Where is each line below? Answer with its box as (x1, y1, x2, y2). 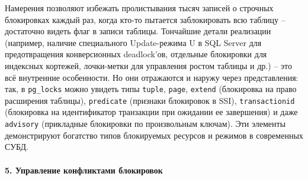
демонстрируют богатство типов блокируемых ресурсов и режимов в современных (5, 129, 303, 141)
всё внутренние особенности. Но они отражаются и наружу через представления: (5, 71, 299, 83)
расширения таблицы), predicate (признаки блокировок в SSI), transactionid (5, 94, 295, 106)
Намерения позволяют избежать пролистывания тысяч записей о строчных (5, 2, 274, 14)
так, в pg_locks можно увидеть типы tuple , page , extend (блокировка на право (5, 83, 297, 95)
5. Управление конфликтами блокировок (5, 163, 163, 176)
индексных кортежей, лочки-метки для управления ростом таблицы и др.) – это (5, 59, 292, 71)
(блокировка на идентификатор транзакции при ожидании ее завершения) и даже (5, 106, 298, 118)
